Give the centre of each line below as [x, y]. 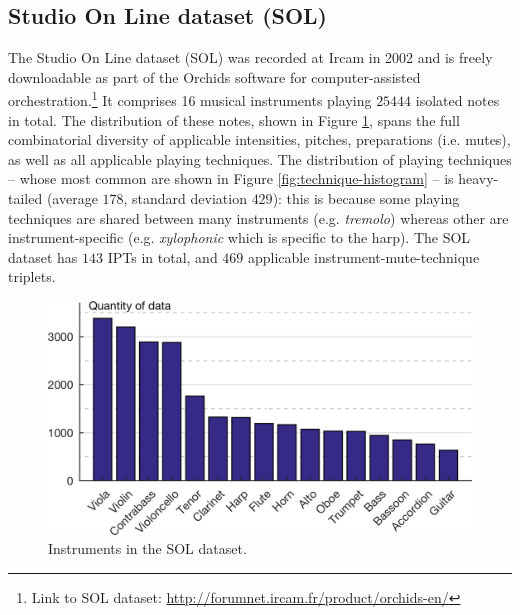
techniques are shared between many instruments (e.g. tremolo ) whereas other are [258, 217]
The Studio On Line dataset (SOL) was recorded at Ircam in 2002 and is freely [250, 57]
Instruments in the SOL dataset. [147, 548]
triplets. [32, 276]
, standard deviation [185, 198]
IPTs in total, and [162, 256]
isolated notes [457, 100]
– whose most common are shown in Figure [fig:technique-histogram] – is [231, 178]
